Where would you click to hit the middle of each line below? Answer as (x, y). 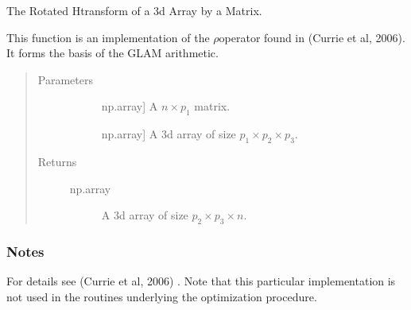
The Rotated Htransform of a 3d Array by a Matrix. (134, 10)
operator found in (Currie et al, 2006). (312, 37)
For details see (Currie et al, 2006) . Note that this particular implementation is (201, 281)
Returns (57, 161)
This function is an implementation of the (108, 37)
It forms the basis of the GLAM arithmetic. (112, 53)
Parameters (65, 79)
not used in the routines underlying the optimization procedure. (162, 296)
